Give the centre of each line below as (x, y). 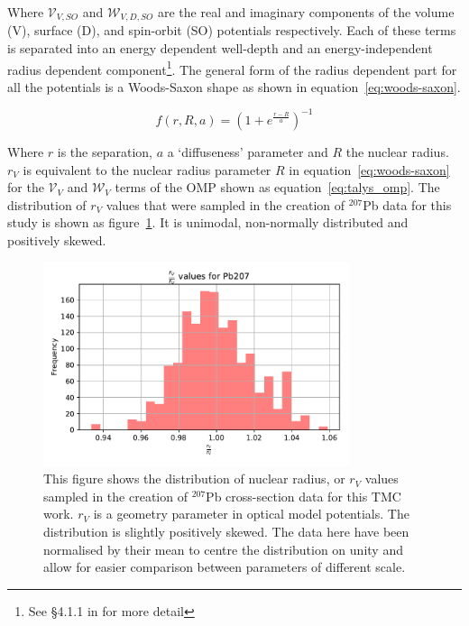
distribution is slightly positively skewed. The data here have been (226, 532)
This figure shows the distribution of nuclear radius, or (194, 479)
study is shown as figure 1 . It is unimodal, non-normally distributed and (208, 222)
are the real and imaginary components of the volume (306, 12)
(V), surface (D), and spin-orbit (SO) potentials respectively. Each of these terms (232, 30)
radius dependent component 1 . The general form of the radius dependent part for (232, 68)
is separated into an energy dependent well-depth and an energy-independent (220, 48)
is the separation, (105, 151)
